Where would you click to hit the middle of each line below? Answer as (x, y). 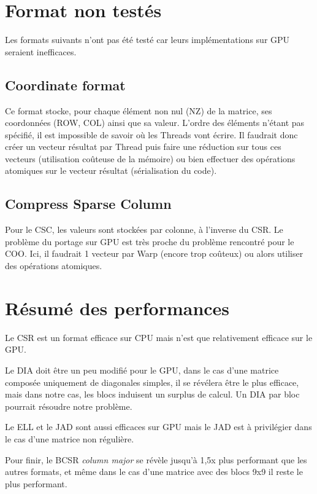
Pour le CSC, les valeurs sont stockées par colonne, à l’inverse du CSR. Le (144, 229)
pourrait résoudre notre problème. (69, 406)
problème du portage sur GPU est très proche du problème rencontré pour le (150, 241)
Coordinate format (65, 84)
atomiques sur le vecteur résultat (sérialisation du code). (111, 171)
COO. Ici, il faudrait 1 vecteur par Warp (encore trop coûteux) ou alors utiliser (154, 253)
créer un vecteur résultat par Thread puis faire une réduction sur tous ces (143, 147)
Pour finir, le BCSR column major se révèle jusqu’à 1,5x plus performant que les (156, 459)
